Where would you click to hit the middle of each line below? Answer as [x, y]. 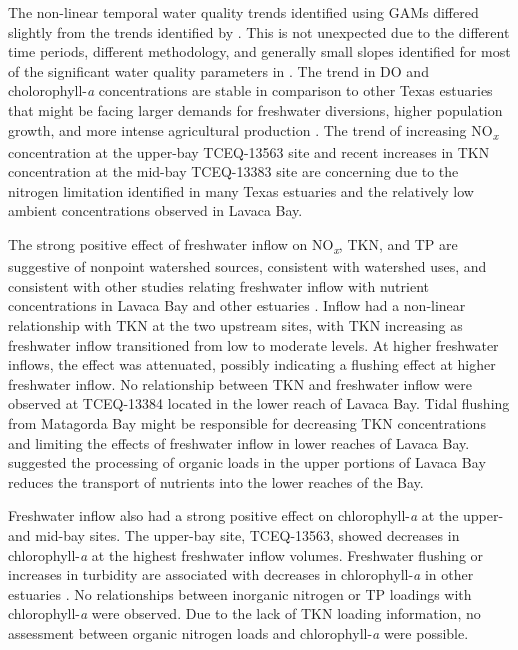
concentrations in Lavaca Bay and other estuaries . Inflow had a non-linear [237, 305]
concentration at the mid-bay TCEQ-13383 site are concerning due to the [233, 171]
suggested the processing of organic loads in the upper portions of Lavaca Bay [247, 462]
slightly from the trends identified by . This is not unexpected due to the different [259, 31]
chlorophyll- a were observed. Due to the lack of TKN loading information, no [244, 613]
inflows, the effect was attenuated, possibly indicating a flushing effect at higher [252, 364]
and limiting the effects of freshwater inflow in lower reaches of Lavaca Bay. [239, 442]
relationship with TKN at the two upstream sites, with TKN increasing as [235, 324]
